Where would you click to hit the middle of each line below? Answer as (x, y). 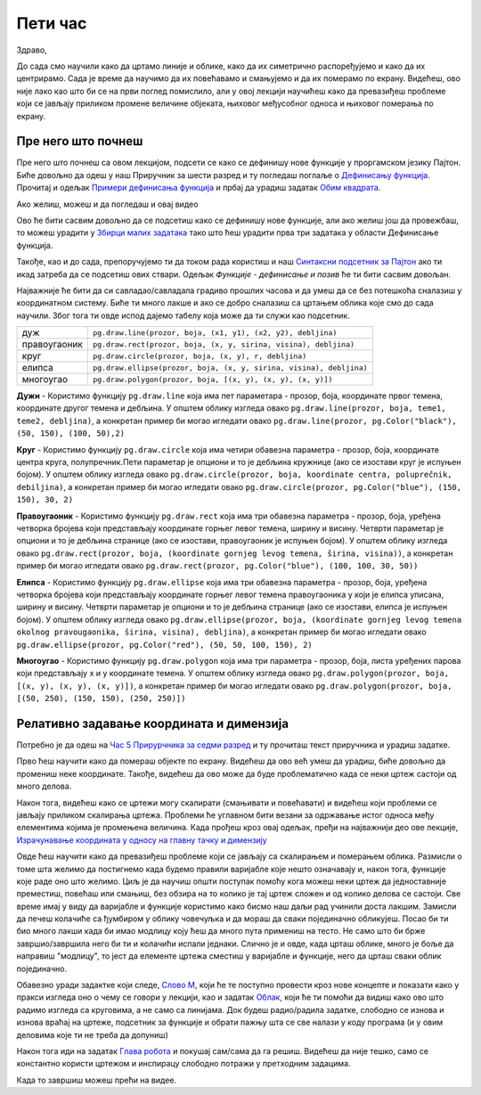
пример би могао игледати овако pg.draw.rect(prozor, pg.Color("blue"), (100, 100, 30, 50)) (217, 566)
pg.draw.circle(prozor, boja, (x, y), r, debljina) (200, 356)
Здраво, (32, 50)
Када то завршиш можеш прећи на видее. (97, 1080)
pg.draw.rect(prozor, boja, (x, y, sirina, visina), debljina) (224, 344)
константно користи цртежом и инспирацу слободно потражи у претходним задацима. (183, 1064)
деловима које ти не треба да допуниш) (92, 1034)
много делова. (44, 786)
